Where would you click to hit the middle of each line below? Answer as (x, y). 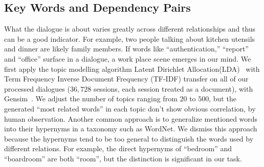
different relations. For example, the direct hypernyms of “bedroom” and (118, 148)
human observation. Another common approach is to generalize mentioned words (131, 118)
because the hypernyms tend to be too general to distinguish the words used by (129, 138)
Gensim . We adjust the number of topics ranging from (91, 99)
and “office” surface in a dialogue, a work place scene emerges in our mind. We (128, 58)
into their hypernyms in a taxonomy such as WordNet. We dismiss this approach (131, 129)
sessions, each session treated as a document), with (173, 88)
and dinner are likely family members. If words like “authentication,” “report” (126, 49)
